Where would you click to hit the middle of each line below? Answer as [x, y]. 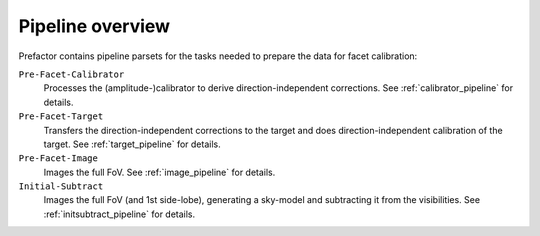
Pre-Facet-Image [58, 158]
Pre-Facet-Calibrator [71, 74]
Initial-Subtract [61, 186]
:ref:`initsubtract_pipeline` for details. [119, 214]
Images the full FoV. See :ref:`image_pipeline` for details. [159, 172]
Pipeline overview [94, 26]
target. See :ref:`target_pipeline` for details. [132, 144]
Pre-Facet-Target [61, 116]
